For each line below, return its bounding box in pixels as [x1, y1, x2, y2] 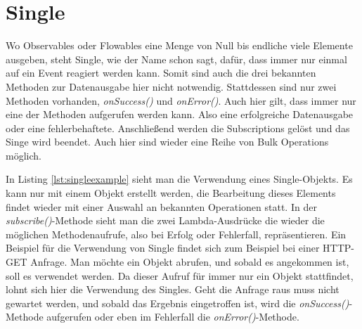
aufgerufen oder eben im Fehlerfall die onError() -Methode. [46, 309, 299, 324]
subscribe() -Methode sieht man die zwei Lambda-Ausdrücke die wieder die [6, 213, 325, 228]
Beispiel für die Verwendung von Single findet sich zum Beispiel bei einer [6, 240, 320, 255]
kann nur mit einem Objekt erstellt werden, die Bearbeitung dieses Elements [6, 186, 336, 200]
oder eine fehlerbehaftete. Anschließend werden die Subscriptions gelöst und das [6, 120, 350, 135]
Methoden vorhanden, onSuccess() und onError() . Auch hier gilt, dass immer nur [6, 93, 356, 108]
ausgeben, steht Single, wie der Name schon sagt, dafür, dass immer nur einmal [6, 51, 347, 66]
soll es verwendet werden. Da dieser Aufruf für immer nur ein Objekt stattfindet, [6, 268, 354, 283]
